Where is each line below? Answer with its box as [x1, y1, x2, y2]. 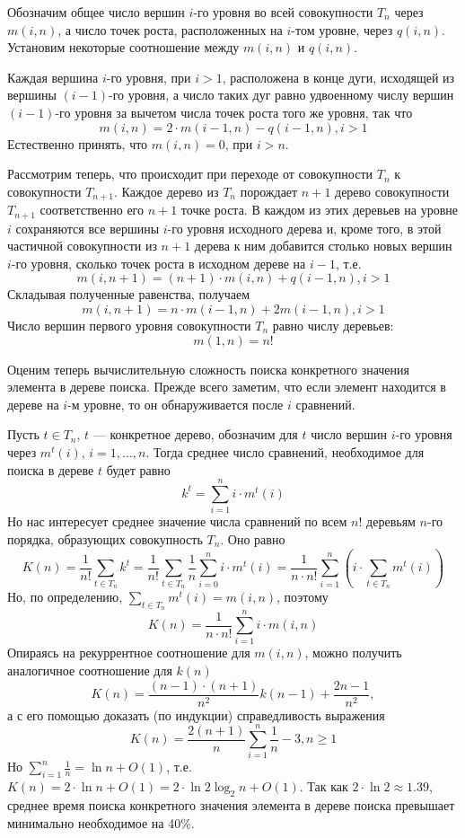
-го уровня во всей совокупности [193, 3, 373, 21]
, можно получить [304, 643, 402, 662]
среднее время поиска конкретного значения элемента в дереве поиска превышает [7, 795, 455, 814]
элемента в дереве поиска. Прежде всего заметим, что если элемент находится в [7, 377, 446, 396]
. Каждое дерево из [113, 181, 219, 200]
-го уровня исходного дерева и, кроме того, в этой [167, 218, 442, 237]
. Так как [299, 777, 348, 796]
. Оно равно [220, 529, 285, 548]
